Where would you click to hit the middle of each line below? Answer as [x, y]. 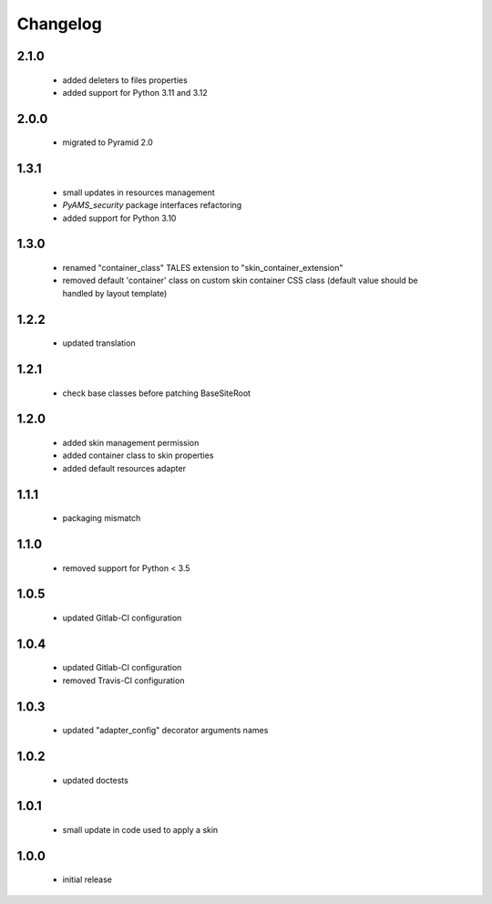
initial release [87, 879]
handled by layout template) [115, 293]
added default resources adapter [124, 468]
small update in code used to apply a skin [140, 829]
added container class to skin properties [138, 455]
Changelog [59, 24]
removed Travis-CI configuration [123, 681]
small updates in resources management [139, 192]
